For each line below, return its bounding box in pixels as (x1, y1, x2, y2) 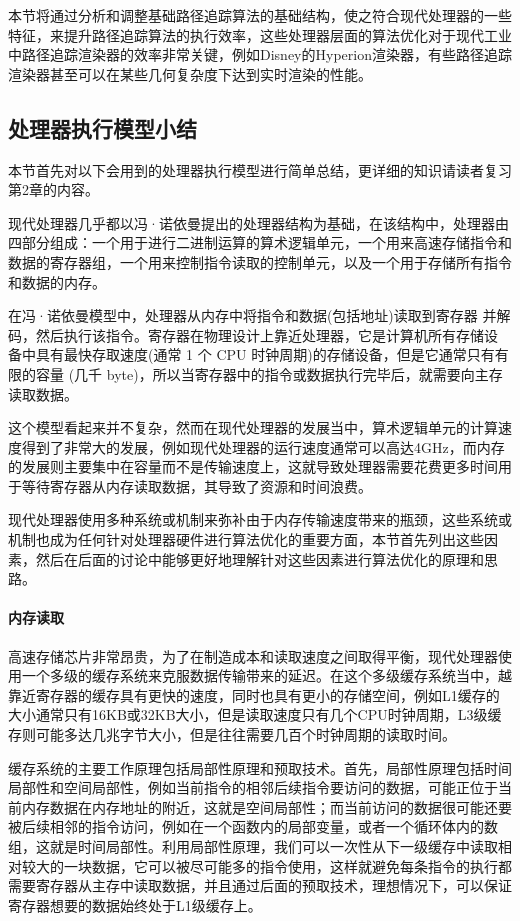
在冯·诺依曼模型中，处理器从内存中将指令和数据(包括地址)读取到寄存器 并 (8, 305, 497, 326)
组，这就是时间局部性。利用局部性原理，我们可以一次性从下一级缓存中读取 (8, 836, 498, 856)
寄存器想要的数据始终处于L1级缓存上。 (8, 894, 262, 915)
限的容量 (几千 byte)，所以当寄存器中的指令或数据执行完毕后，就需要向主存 (8, 363, 503, 384)
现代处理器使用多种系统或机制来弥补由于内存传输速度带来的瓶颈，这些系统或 (8, 509, 512, 530)
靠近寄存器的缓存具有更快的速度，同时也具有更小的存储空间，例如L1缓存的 (8, 684, 500, 705)
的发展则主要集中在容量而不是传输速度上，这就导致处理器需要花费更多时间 (8, 456, 498, 477)
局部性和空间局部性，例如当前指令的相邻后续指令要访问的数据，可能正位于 (8, 777, 498, 798)
